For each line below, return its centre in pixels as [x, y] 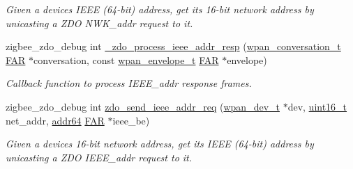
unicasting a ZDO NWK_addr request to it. [99, 23]
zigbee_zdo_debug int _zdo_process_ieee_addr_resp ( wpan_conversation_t [173, 46]
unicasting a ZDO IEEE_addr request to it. [99, 157]
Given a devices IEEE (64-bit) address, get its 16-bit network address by [160, 9]
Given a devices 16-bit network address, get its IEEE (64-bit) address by [160, 144]
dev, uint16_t [317, 106]
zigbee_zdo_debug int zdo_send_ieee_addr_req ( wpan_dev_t [143, 106]
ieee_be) [131, 120]
